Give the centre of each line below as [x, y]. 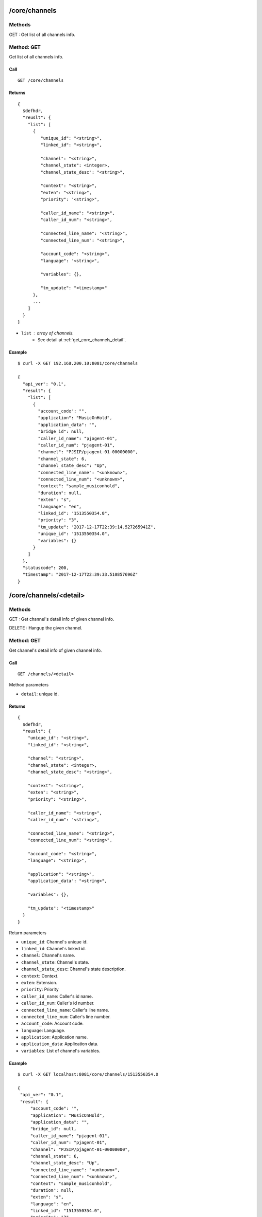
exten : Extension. [39, 982]
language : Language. [43, 1030]
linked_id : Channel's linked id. [53, 949]
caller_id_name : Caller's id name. [57, 996]
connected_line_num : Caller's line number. [66, 1016]
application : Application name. [55, 1037]
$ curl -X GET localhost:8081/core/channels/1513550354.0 [88, 1074]
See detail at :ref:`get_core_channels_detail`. [82, 340]
